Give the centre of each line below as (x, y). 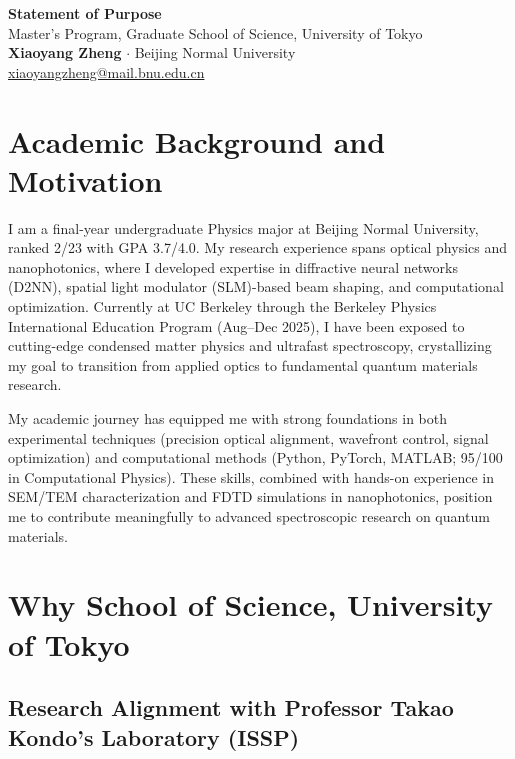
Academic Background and (197, 140)
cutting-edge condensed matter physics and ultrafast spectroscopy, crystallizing (250, 345)
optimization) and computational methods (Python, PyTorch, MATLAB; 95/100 (255, 457)
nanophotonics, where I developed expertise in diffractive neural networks (233, 266)
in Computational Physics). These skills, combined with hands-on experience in (251, 476)
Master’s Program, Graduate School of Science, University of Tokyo (215, 32)
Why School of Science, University (251, 604)
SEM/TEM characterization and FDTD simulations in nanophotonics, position (250, 496)
